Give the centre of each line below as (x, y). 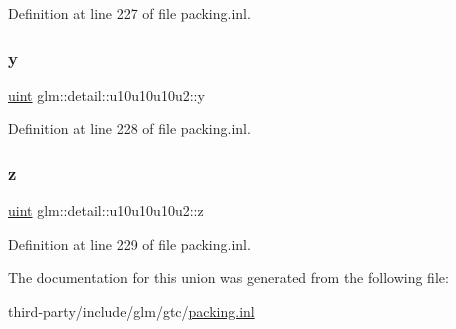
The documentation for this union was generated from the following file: (228, 277)
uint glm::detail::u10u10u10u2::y (106, 94)
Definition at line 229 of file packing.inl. (129, 243)
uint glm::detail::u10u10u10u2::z (106, 210)
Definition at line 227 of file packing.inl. (129, 13)
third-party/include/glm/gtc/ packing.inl (131, 311)
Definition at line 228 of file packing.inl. (129, 128)
